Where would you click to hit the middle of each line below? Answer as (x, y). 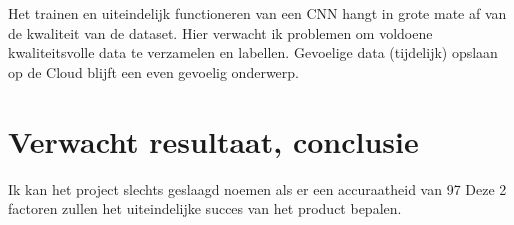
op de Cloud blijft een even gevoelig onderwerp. (153, 71)
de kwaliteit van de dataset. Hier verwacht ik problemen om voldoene (220, 32)
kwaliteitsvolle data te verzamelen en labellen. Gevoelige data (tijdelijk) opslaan (253, 52)
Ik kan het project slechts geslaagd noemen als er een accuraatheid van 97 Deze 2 (257, 188)
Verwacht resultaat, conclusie (213, 140)
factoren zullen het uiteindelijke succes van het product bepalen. (205, 208)
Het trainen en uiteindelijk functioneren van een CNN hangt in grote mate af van (257, 13)
